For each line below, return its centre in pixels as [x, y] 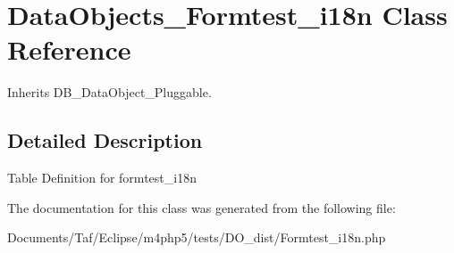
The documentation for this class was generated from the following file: [202, 207]
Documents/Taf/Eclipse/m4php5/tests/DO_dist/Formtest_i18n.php [197, 237]
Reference [69, 49]
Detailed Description [105, 140]
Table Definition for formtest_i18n [102, 178]
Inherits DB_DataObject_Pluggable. [109, 92]
